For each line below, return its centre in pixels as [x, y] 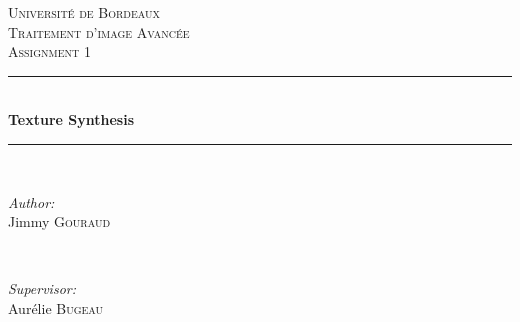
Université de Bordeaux [84, 12]
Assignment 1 [49, 51]
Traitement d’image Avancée [99, 31]
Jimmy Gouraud [59, 221]
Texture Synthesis [71, 119]
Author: [31, 201]
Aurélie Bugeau [56, 307]
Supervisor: [42, 288]
